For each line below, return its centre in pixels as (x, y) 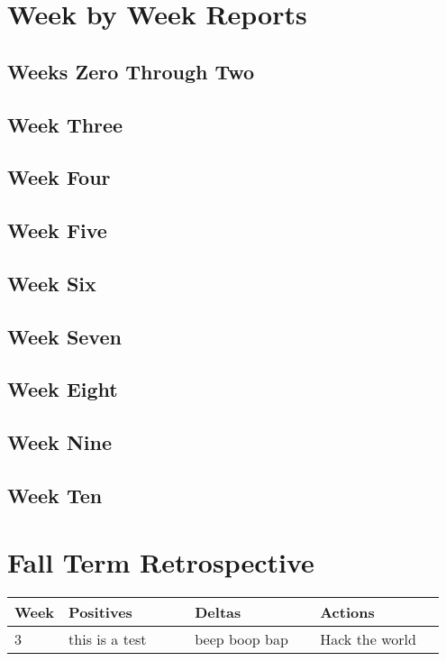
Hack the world (368, 638)
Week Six (52, 283)
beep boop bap (241, 638)
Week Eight (63, 389)
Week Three (65, 124)
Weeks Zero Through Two (131, 71)
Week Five (57, 230)
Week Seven (64, 336)
